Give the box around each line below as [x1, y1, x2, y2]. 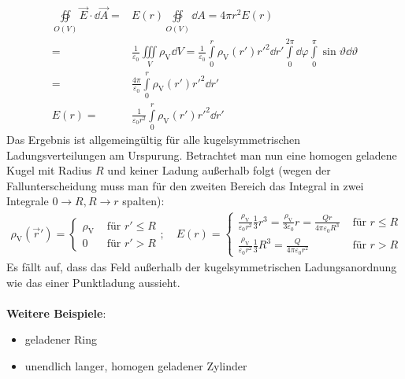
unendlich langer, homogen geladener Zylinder [24, 357, 247, 373]
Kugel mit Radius [6, 162, 92, 178]
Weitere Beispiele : [6, 304, 106, 321]
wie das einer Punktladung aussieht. [6, 274, 180, 290]
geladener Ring [24, 331, 98, 348]
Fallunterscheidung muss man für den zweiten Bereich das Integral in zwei [6, 177, 364, 193]
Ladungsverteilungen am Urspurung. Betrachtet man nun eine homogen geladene [6, 146, 397, 163]
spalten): [122, 193, 165, 209]
